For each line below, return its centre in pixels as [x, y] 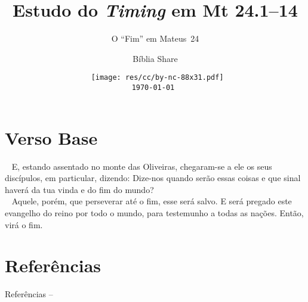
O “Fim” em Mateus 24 [155, 38]
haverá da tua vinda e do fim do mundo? [79, 189]
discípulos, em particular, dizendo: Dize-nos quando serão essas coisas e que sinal [153, 178]
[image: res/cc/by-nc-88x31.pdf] [157, 78]
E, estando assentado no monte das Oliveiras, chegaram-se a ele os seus [142, 166]
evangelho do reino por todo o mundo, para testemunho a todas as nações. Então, [154, 212]
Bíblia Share [155, 58]
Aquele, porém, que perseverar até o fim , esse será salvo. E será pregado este [152, 201]
